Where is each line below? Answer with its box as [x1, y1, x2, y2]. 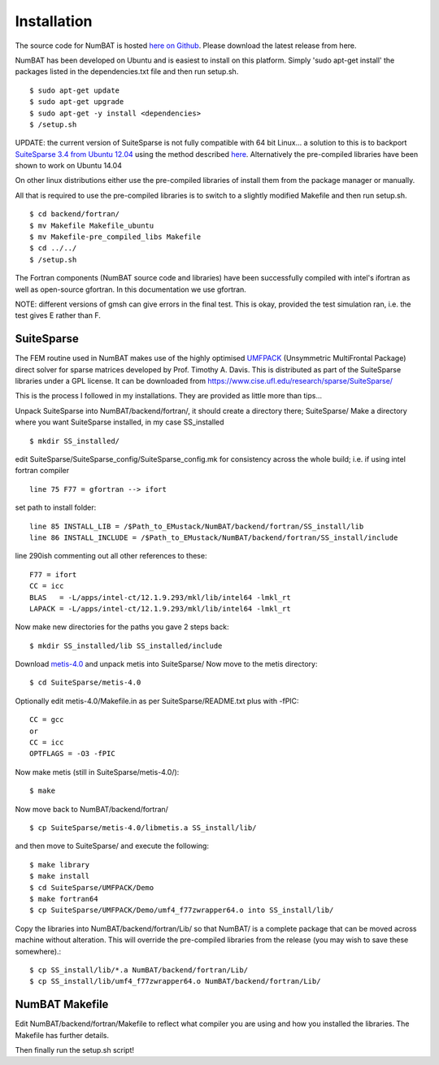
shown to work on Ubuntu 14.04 [15, 161, 122, 171]
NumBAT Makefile [15, 998, 109, 1011]
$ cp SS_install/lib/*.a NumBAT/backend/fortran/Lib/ [29, 965, 248, 975]
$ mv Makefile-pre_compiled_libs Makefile [29, 233, 202, 241]
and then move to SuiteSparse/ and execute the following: [15, 841, 209, 851]
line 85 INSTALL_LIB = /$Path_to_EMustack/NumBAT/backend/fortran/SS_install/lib [29, 521, 364, 531]
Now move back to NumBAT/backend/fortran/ [15, 804, 168, 814]
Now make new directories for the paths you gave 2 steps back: [15, 622, 229, 632]
